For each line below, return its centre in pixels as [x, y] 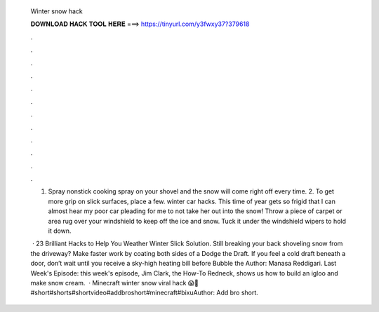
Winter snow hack [57, 11]
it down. [60, 231]
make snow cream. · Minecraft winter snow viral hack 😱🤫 [115, 283]
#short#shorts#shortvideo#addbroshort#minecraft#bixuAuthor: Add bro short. [145, 293]
